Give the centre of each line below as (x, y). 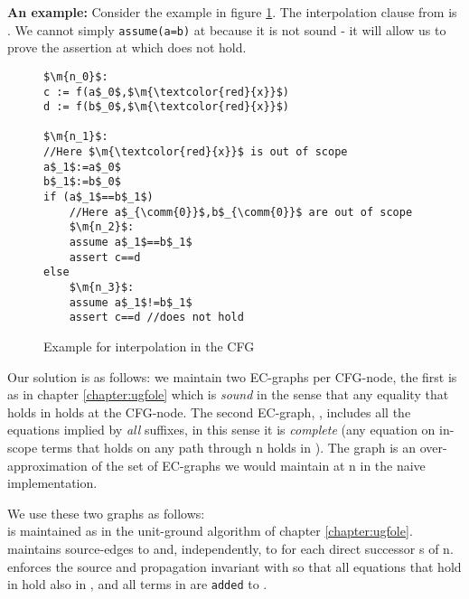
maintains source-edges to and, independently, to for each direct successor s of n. (230, 548)
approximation (47, 465)
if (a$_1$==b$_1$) (98, 197)
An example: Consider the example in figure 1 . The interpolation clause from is (232, 12)
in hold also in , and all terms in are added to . (137, 584)
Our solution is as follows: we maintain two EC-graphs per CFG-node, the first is (232, 376)
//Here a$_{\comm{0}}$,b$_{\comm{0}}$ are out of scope (241, 212)
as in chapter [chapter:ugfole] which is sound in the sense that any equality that (228, 394)
